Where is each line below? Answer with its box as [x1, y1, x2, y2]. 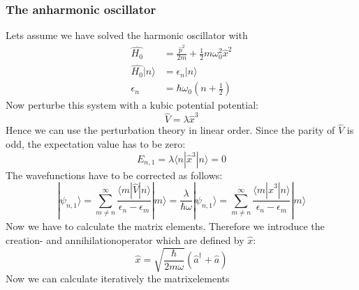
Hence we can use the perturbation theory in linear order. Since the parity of [6, 123, 335, 137]
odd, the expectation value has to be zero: [6, 137, 186, 151]
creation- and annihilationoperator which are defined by [6, 232, 244, 247]
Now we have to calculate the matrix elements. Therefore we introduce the [6, 219, 325, 234]
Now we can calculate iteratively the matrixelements [6, 270, 230, 285]
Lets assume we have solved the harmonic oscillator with [6, 28, 248, 43]
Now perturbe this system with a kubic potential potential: [6, 98, 258, 112]
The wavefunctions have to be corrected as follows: [6, 167, 223, 182]
